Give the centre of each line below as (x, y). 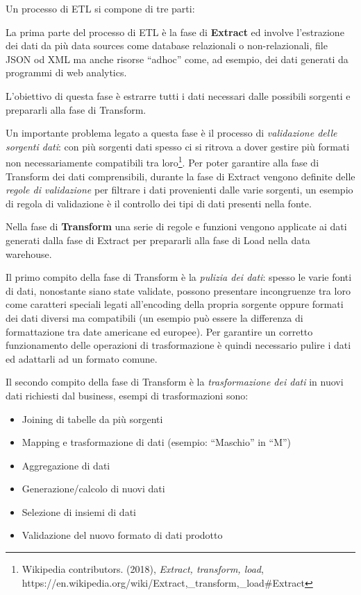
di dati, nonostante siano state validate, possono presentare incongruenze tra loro (178, 290)
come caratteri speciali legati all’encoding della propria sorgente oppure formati (175, 304)
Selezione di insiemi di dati (79, 511)
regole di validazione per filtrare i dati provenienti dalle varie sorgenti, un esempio (179, 190)
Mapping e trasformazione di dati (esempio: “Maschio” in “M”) (157, 442)
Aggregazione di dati (66, 465)
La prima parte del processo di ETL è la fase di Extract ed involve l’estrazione (175, 32)
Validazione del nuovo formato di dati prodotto (122, 535)
